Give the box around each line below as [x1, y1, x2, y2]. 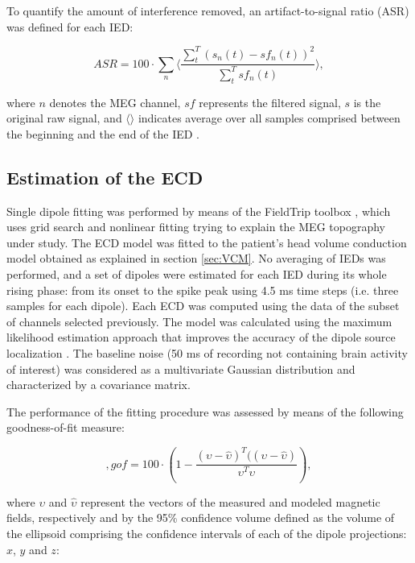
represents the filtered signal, [199, 93, 341, 110]
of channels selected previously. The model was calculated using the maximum [6, 313, 392, 329]
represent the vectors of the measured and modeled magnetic [80, 493, 380, 510]
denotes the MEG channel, [49, 93, 181, 110]
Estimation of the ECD [6, 164, 203, 189]
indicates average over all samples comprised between [138, 110, 401, 126]
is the [353, 93, 381, 110]
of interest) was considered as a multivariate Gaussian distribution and [6, 360, 355, 377]
